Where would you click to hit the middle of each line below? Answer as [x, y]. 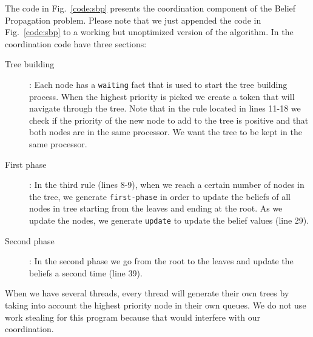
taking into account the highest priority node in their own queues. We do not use [156, 305]
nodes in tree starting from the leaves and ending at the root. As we [156, 208]
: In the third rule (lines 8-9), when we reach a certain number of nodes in [167, 185]
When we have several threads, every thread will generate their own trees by [147, 293]
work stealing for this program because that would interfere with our [133, 317]
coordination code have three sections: [76, 43]
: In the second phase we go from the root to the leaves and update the [161, 261]
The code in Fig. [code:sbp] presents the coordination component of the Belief [150, 8]
